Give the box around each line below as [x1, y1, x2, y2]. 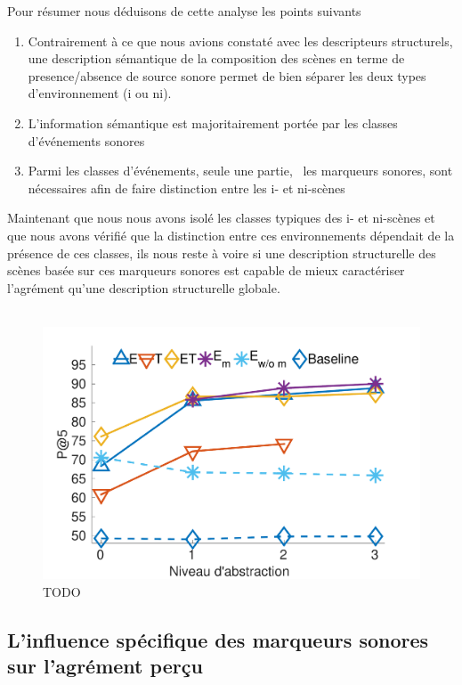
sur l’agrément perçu [7, 651, 203, 679]
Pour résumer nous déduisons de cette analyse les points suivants [7, 2, 361, 20]
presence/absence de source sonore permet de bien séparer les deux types [28, 66, 426, 85]
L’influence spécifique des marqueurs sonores [7, 625, 429, 653]
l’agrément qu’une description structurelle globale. [7, 278, 280, 297]
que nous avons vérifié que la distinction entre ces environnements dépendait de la [7, 225, 455, 244]
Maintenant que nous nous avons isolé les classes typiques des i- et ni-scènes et [7, 208, 435, 227]
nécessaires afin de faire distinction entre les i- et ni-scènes [28, 178, 345, 197]
